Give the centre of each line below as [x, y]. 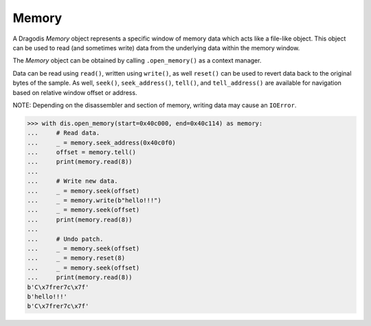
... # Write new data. [72, 181]
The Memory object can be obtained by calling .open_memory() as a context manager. [137, 61]
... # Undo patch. [65, 239]
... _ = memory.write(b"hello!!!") [94, 200]
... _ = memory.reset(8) [76, 258]
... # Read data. [64, 133]
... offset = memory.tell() [82, 152]
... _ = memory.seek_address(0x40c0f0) [102, 142]
